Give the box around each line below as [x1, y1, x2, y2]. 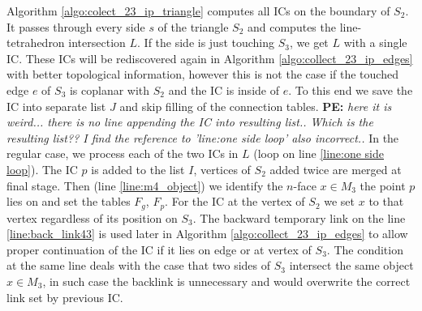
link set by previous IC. [6, 288, 123, 305]
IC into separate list [6, 97, 106, 114]
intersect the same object [289, 257, 414, 274]
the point [360, 177, 406, 194]
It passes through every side [6, 18, 145, 35]
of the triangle [157, 18, 229, 35]
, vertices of [193, 160, 251, 177]
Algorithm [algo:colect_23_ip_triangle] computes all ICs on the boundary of [6, 2, 390, 19]
